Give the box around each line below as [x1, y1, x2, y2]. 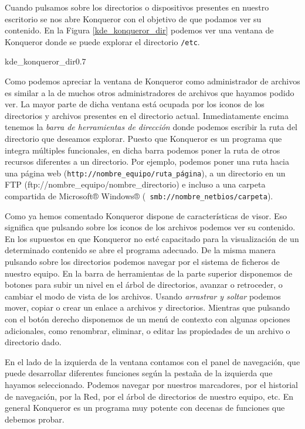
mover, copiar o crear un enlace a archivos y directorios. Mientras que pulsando [5, 301, 290, 314]
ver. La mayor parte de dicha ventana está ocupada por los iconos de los [5, 98, 265, 110]
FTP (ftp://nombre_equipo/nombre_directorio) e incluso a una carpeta [5, 178, 266, 190]
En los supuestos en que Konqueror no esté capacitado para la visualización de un [5, 232, 299, 244]
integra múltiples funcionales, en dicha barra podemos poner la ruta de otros [5, 144, 280, 156]
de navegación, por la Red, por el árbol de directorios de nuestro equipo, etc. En [5, 390, 293, 402]
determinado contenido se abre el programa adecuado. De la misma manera [5, 244, 276, 256]
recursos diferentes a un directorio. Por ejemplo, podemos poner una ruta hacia [5, 155, 289, 168]
